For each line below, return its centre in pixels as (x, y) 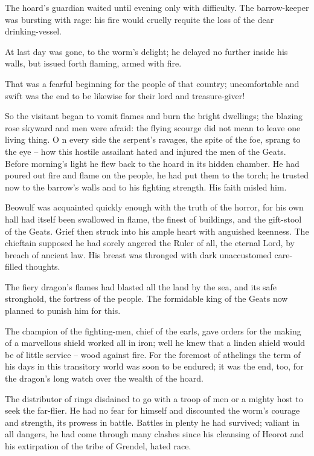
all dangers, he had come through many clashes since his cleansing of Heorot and (155, 434)
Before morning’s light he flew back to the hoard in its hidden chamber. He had (152, 163)
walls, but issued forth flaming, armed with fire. (93, 63)
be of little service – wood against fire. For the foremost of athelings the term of (153, 354)
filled (14, 266)
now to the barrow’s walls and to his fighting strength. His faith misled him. (146, 187)
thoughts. (43, 266)
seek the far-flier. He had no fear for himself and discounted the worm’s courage (152, 410)
